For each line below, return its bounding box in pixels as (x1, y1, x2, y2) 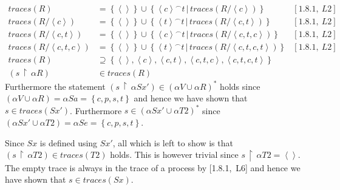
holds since (220, 80, 260, 92)
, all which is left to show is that (112, 136, 233, 149)
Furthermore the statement (5, 80, 106, 92)
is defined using (39, 136, 98, 149)
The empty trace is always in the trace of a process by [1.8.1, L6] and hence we (5, 161, 301, 174)
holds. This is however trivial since (110, 148, 239, 161)
